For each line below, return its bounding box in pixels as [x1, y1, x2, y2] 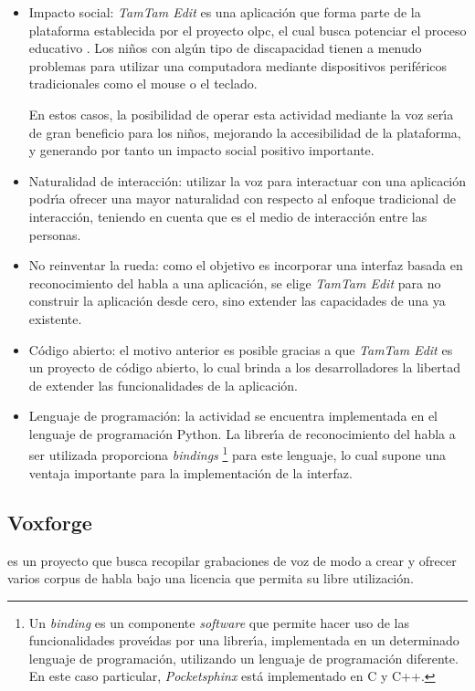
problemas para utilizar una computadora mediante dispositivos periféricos [28, 56, 448, 75]
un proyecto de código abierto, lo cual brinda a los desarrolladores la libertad [28, 358, 461, 377]
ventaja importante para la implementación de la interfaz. [28, 463, 353, 482]
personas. [28, 225, 81, 244]
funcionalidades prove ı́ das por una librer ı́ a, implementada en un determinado [28, 631, 459, 650]
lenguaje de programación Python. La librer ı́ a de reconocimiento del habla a [28, 424, 456, 443]
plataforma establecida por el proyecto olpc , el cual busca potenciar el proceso [28, 20, 467, 39]
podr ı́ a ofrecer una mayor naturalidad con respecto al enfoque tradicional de [28, 189, 456, 208]
